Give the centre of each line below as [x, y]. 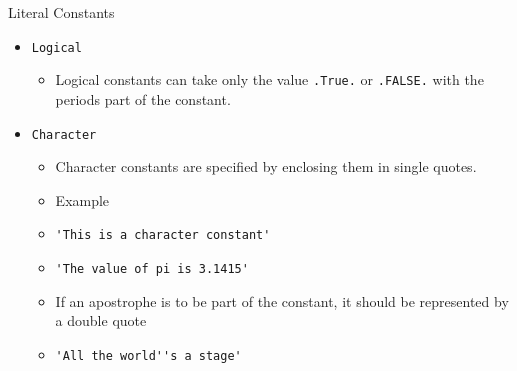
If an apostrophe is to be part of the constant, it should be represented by [282, 300]
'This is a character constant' [163, 235]
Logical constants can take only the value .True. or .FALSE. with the [269, 79]
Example [82, 199]
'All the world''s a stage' [148, 355]
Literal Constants [61, 12]
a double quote [101, 320]
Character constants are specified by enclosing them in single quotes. [266, 166]
